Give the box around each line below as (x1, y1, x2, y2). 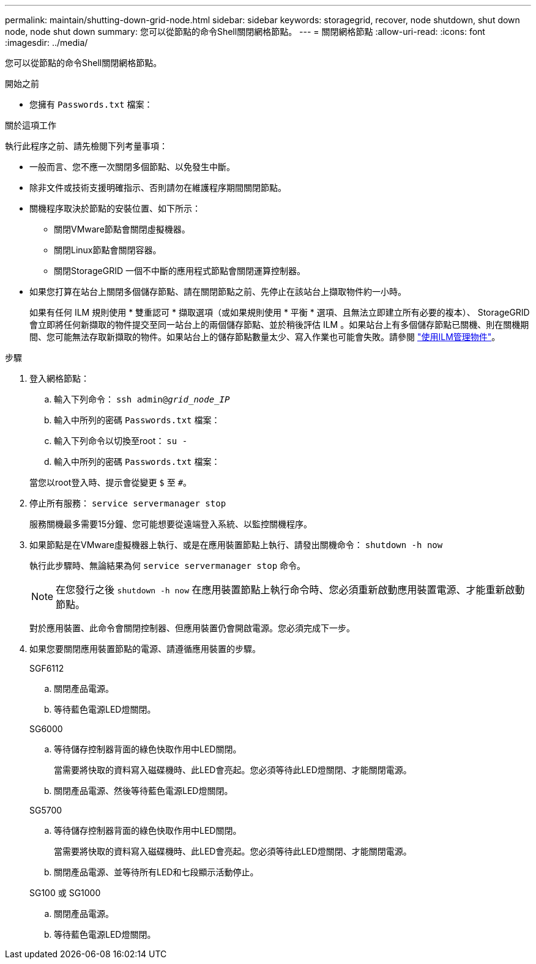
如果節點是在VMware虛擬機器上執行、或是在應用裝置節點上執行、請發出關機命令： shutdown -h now (29, 539, 443, 550)
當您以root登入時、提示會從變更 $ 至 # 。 (29, 477, 192, 488)
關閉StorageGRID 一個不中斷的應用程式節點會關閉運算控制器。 (54, 265, 305, 276)
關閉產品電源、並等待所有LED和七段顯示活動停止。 (54, 867, 259, 877)
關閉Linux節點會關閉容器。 (54, 245, 162, 255)
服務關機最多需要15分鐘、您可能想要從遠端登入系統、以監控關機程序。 (29, 519, 312, 529)
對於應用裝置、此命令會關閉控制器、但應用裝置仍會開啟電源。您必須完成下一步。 (29, 623, 355, 633)
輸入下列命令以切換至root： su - (54, 436, 188, 446)
